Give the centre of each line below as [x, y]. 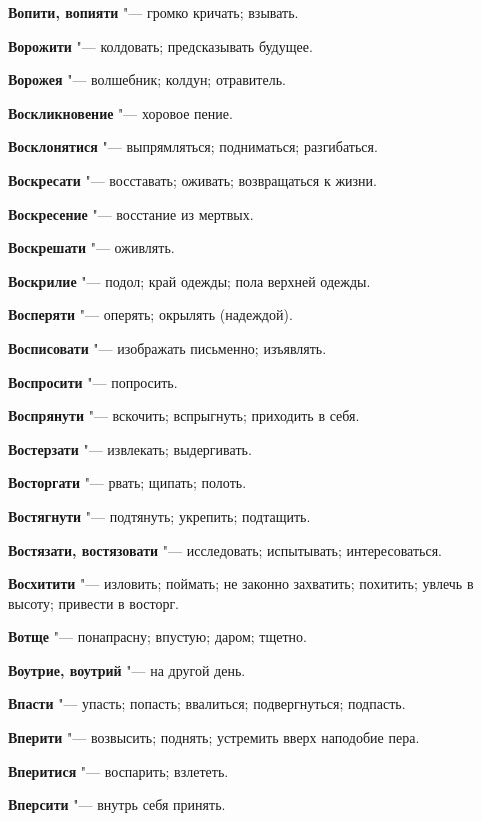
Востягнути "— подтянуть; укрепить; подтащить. [159, 515]
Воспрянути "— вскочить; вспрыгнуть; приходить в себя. [184, 415]
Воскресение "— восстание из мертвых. [131, 213]
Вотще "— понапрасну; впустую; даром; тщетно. [157, 636]
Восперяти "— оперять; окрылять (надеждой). [150, 314]
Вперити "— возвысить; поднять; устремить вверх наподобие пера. [214, 737]
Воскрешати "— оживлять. [91, 247]
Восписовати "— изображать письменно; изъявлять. [167, 347]
